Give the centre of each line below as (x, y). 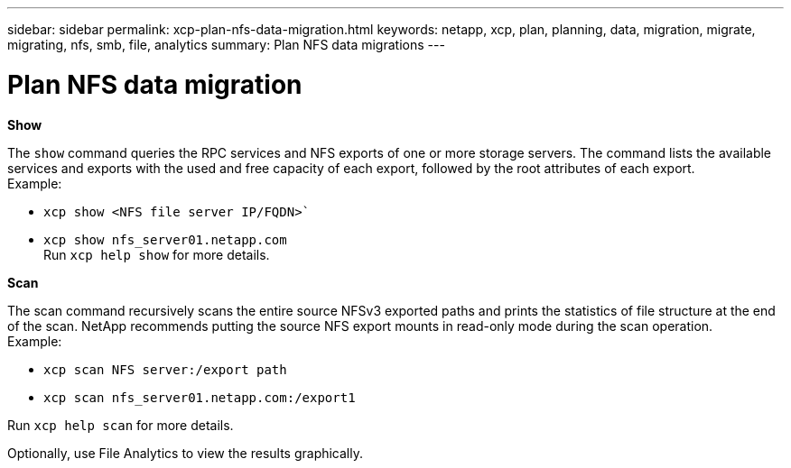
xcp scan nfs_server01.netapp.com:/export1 (200, 397)
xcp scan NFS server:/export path (165, 369)
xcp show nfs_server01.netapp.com (165, 239)
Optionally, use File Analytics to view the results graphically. (186, 453)
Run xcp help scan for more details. (121, 425)
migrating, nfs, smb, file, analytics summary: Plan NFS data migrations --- (226, 45)
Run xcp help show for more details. (157, 254)
